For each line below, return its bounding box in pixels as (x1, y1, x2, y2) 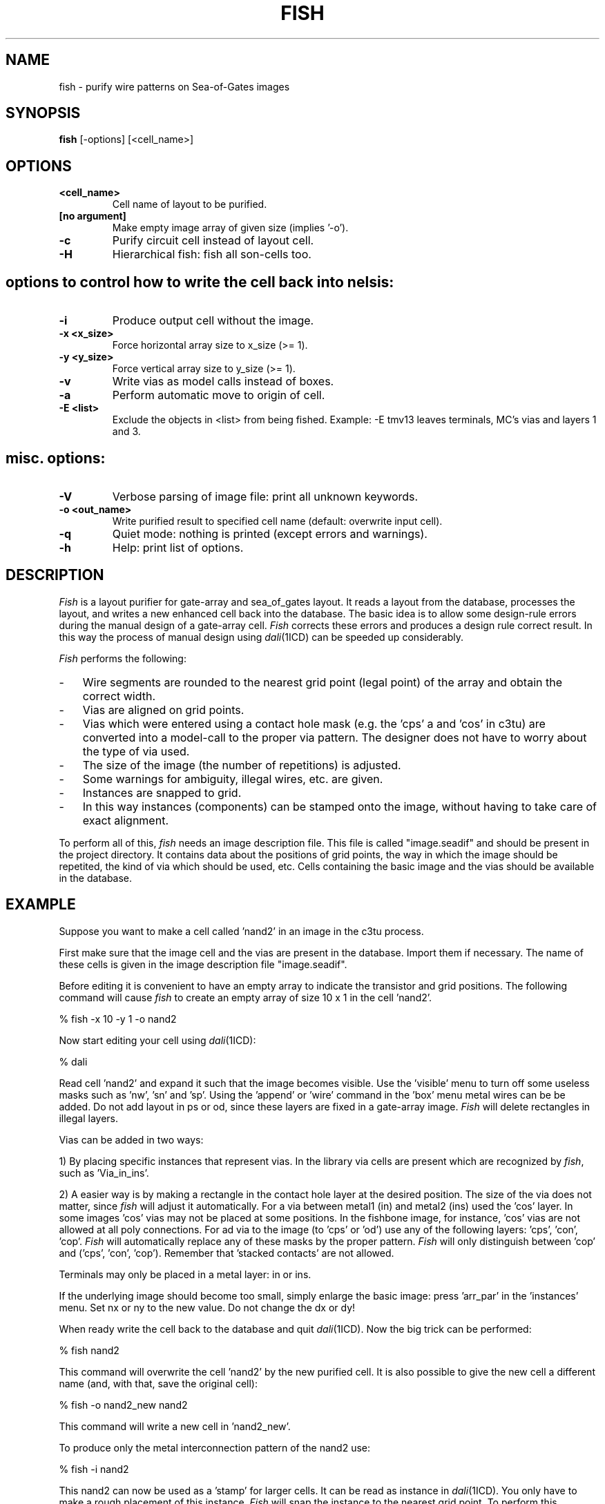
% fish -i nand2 (59, 1463, 129, 1475)
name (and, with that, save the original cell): (59, 1377, 258, 1389)
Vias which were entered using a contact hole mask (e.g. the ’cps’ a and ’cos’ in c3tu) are (82, 716, 546, 731)
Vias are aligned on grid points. (82, 702, 244, 717)
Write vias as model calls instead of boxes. (112, 374, 334, 389)
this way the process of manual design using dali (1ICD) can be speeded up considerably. (59, 630, 464, 643)
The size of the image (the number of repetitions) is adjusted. (82, 758, 401, 772)
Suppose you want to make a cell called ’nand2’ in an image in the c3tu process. (59, 925, 424, 937)
